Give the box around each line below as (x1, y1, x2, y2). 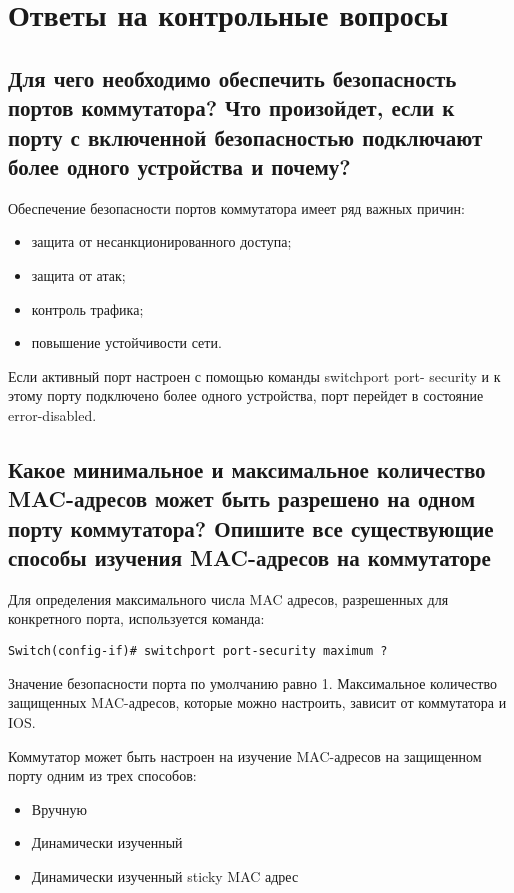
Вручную (31, 798, 87, 819)
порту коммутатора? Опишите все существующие (8, 512, 494, 543)
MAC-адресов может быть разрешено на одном (8, 483, 476, 514)
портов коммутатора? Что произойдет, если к (8, 92, 455, 123)
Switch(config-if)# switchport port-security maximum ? (8, 644, 388, 659)
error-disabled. (8, 404, 97, 425)
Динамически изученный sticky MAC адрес (31, 865, 299, 886)
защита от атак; (31, 264, 126, 285)
